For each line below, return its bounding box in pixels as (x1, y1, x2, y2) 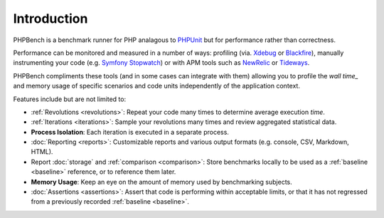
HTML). (31, 147, 53, 156)
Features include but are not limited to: (13, 95, 127, 103)
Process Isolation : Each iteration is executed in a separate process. (31, 128, 229, 136)
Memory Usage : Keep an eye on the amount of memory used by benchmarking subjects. (31, 177, 293, 186)
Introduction (13, 11, 88, 26)
